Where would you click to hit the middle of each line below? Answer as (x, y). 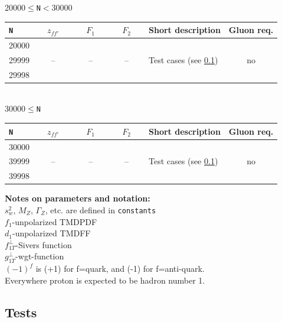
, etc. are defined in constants (101, 209)
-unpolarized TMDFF (51, 233)
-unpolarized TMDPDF (55, 221)
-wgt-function (40, 256)
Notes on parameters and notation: (78, 198)
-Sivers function (44, 244)
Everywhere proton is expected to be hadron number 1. (105, 280)
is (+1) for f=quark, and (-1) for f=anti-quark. (120, 269)
